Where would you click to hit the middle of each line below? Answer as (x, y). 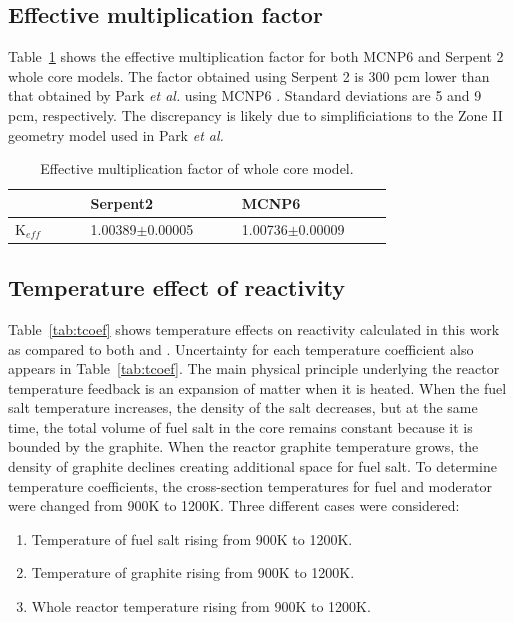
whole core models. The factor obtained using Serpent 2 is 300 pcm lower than (249, 75)
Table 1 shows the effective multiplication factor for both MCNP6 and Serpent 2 (256, 56)
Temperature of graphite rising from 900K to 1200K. (193, 572)
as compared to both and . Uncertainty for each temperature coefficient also (241, 348)
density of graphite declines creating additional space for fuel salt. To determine (252, 466)
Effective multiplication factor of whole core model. (197, 168)
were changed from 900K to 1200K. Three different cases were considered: (234, 505)
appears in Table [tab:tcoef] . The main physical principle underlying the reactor (254, 368)
